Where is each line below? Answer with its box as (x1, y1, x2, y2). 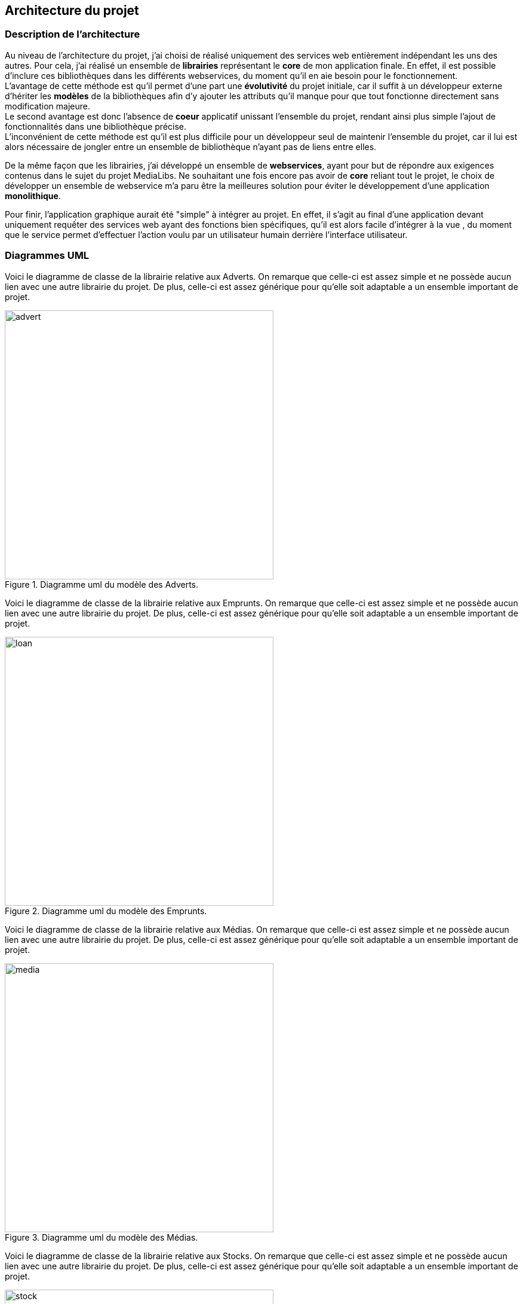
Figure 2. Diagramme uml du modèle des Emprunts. (5, 905, 207, 916)
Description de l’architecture (5, 28, 140, 41)
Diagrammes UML (5, 249, 90, 262)
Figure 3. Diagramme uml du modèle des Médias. (5, 1232, 198, 1242)
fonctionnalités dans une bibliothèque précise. (5, 121, 187, 132)
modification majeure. (5, 100, 90, 111)
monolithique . (5, 190, 61, 201)
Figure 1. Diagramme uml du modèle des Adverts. (5, 579, 199, 590)
